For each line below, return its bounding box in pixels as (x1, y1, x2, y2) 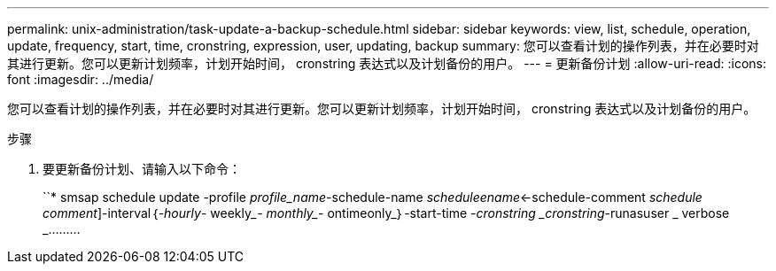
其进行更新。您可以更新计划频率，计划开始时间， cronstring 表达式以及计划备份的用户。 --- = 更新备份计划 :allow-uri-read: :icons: (7, 56, 767, 71)
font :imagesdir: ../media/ (7, 72, 154, 87)
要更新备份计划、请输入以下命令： (43, 161, 241, 176)
